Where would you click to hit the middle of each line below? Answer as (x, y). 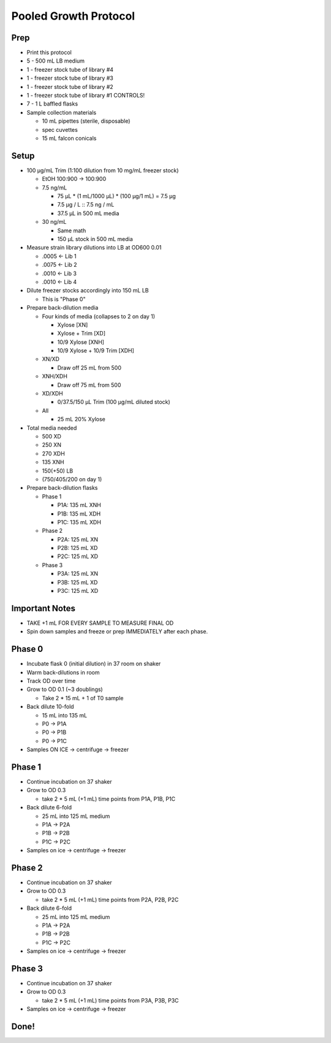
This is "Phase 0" (64, 299)
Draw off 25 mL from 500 (89, 367)
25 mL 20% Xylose (81, 419)
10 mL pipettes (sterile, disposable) (86, 121)
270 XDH (54, 453)
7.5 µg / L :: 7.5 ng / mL (86, 205)
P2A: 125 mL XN (78, 539)
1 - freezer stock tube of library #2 (70, 86)
